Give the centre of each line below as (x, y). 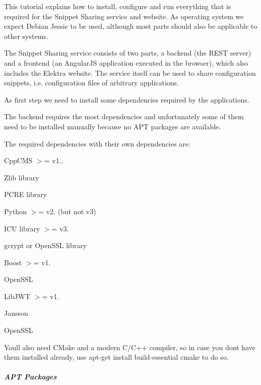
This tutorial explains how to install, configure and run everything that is (118, 6)
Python (15, 211)
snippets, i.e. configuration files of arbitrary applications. (92, 83)
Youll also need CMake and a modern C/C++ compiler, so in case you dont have (130, 347)
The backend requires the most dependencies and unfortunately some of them (124, 116)
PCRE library (26, 194)
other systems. (26, 36)
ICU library (22, 228)
